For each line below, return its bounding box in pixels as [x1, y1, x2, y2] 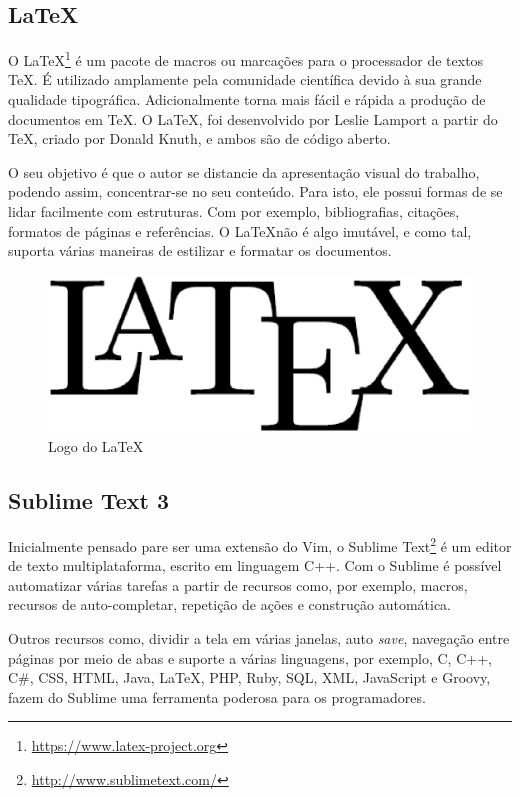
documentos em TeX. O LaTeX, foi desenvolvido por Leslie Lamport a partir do [8, 108, 498, 129]
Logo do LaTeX [48, 436, 144, 457]
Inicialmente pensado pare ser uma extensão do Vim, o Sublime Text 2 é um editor [8, 532, 512, 556]
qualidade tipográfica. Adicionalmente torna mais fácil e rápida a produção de [8, 89, 486, 110]
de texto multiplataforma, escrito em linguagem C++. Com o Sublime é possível [8, 555, 502, 576]
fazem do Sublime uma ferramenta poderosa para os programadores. [8, 686, 426, 707]
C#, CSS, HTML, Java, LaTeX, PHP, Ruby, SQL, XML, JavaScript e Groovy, [8, 667, 491, 688]
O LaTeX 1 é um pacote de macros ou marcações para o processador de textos [8, 47, 484, 70]
